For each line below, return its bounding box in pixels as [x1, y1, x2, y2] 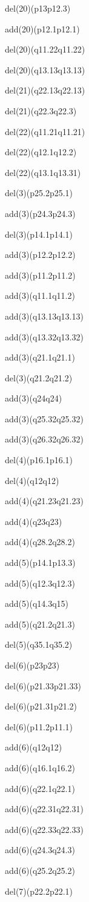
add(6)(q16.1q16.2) [5, 761, 75, 774]
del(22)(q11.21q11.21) [5, 125, 85, 137]
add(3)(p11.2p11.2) [5, 268, 76, 281]
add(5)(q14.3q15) [5, 597, 69, 610]
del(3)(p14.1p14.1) [5, 227, 73, 240]
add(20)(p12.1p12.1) [5, 22, 80, 35]
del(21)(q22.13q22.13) [5, 84, 85, 97]
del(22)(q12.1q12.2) [5, 145, 77, 158]
